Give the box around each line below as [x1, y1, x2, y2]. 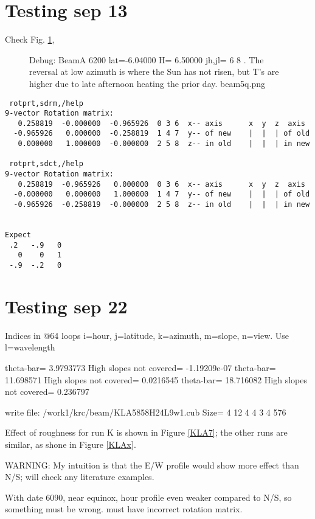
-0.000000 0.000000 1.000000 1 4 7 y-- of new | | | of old [13, 190, 310, 199]
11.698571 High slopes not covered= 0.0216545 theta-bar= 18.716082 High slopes [5, 373, 307, 386]
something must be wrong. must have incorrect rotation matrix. [5, 503, 243, 515]
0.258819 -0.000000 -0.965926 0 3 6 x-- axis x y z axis [18, 119, 305, 128]
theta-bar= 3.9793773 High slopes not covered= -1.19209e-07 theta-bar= [5, 361, 276, 374]
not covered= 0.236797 [5, 385, 89, 398]
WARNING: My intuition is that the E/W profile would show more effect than [5, 458, 299, 471]
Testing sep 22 [5, 293, 128, 318]
